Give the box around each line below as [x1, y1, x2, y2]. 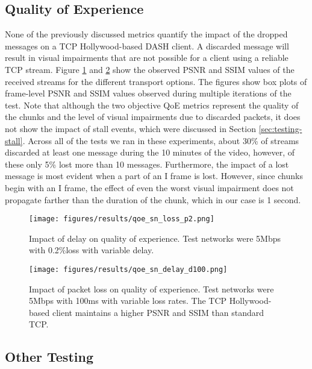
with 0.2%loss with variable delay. [29, 244, 154, 256]
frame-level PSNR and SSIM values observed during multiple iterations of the [5, 87, 292, 99]
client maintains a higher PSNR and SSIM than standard [52, 306, 264, 318]
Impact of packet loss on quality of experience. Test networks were [29, 282, 274, 295]
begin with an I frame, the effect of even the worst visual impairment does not [5, 181, 294, 194]
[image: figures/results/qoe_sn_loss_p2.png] [29, 215, 214, 224]
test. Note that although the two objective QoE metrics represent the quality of [5, 98, 299, 111]
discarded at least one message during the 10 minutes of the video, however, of [5, 146, 295, 159]
